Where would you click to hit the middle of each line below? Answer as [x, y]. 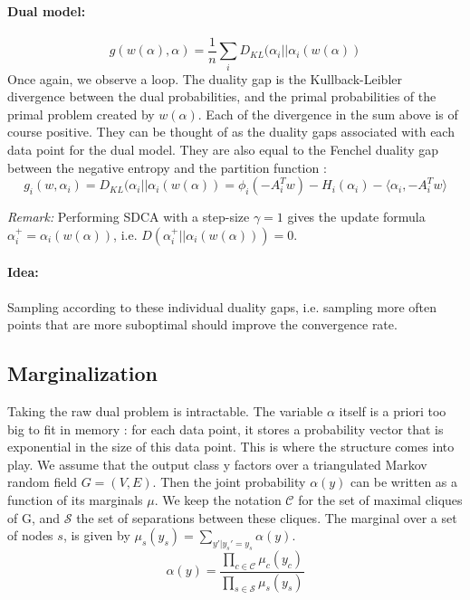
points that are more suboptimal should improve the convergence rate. [202, 324]
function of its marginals [75, 499]
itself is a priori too [393, 410]
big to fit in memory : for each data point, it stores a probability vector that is [225, 429]
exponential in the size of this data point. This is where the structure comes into [231, 447]
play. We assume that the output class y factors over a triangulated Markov [217, 464]
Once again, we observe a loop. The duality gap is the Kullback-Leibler [205, 78]
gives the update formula [356, 217]
